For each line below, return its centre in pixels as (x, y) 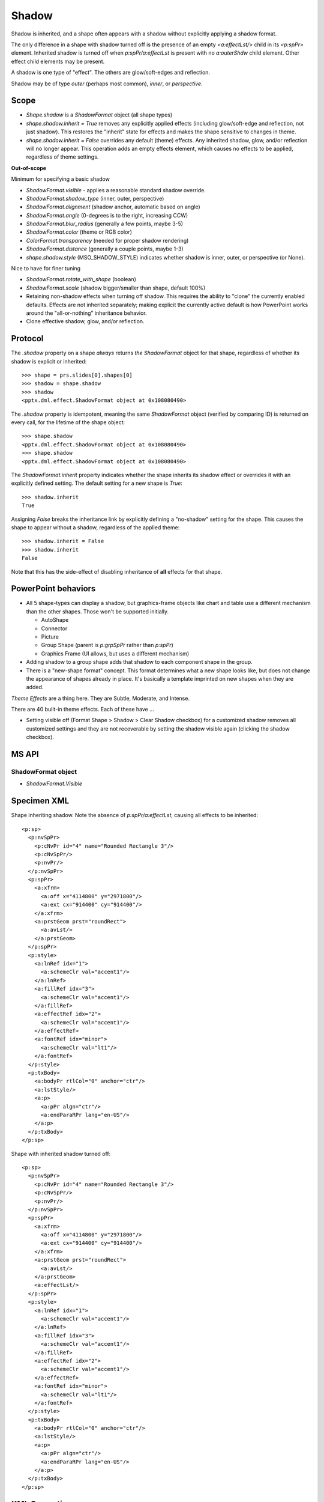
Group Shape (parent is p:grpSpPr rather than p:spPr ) (107, 645)
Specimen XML (40, 801)
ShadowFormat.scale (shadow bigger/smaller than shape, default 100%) (116, 288)
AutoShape (55, 620)
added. (35, 687)
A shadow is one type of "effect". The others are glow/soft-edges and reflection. (110, 73)
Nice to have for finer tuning (46, 269)
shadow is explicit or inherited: (49, 361)
